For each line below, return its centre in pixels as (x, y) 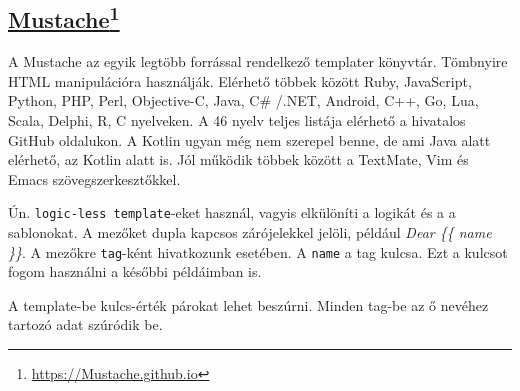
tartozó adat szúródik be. (85, 324)
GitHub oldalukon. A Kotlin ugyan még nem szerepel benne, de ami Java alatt (249, 139)
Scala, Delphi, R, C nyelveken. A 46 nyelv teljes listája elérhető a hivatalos (237, 119)
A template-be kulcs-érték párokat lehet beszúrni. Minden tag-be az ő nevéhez (248, 304)
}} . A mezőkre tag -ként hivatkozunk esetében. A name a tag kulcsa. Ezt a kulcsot (258, 251)
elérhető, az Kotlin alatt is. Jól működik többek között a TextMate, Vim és (238, 159)
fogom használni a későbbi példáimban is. (135, 271)
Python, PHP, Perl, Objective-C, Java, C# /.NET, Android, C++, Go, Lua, (243, 100)
